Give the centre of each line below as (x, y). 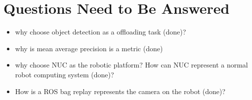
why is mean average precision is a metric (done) (89, 48)
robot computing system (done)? (64, 74)
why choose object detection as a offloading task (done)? (101, 32)
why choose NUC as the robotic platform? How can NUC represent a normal (131, 65)
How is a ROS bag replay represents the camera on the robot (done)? (120, 91)
